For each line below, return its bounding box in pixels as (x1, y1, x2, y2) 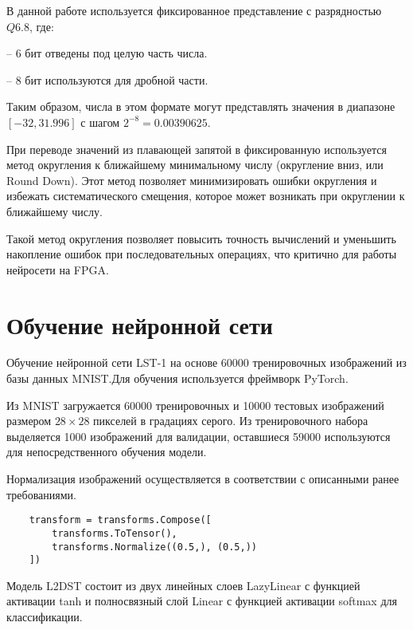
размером (6, 412, 52, 429)
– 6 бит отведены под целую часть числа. (6, 45, 208, 61)
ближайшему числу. (6, 203, 103, 219)
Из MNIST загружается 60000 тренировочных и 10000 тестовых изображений (6, 396, 384, 413)
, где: (29, 18, 54, 34)
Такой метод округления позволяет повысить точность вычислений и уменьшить (6, 230, 396, 246)
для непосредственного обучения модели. (6, 443, 207, 460)
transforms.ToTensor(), (52, 527, 177, 539)
